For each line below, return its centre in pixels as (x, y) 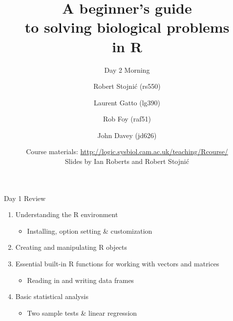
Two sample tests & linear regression (82, 312)
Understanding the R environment (67, 214)
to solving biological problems (127, 27)
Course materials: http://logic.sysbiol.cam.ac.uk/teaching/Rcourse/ (127, 151)
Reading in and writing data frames (81, 280)
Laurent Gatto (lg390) (127, 102)
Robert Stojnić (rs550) (127, 86)
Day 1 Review (25, 198)
